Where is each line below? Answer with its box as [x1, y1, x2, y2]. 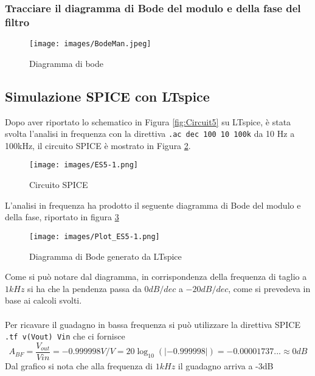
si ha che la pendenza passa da [27, 282, 142, 294]
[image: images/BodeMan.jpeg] [29, 40, 151, 49]
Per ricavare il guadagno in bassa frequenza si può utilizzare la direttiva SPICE [5, 318, 301, 330]
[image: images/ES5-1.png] [29, 161, 138, 170]
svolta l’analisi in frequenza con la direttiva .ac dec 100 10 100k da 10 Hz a [5, 127, 295, 140]
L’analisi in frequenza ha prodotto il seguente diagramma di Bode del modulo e [5, 198, 301, 211]
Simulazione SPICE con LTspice [5, 86, 210, 105]
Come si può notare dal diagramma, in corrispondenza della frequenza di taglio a [5, 270, 307, 283]
